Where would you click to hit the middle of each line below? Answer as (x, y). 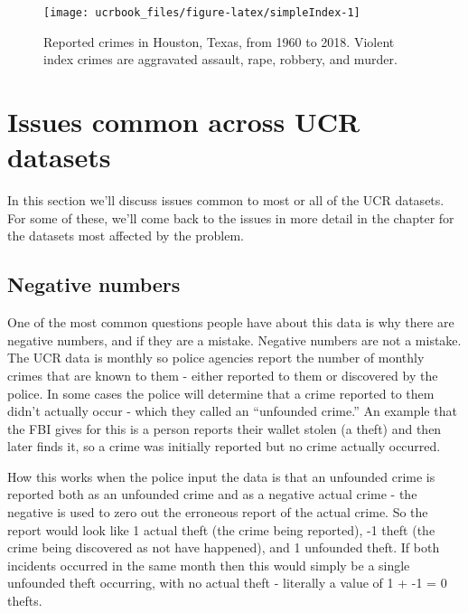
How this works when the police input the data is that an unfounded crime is (221, 476)
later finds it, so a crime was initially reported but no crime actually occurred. (224, 446)
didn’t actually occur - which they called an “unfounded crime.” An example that (232, 411)
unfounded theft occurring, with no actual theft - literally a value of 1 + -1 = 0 (227, 583)
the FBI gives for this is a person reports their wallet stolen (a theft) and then (225, 428)
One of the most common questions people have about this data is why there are (231, 322)
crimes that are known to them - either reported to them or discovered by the (223, 375)
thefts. (25, 601)
